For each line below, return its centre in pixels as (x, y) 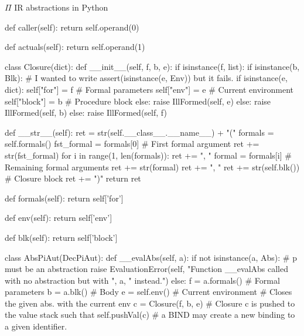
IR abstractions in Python (61, 7)
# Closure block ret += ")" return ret (73, 178)
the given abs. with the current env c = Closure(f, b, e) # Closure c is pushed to (150, 303)
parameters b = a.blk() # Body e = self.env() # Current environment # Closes (148, 292)
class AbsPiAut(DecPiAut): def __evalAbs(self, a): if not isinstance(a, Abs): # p (151, 257)
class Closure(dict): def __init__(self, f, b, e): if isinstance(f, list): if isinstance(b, (152, 66)
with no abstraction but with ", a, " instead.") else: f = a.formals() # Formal (142, 280)
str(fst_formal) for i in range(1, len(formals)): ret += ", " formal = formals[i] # (148, 155)
